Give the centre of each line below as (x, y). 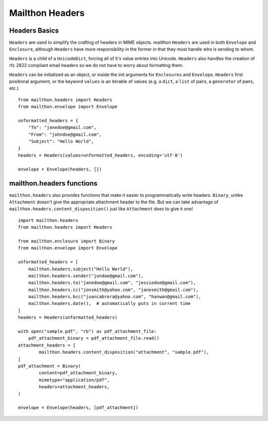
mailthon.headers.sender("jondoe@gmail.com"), (86, 276)
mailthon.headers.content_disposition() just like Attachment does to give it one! (101, 209)
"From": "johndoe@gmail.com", (65, 134)
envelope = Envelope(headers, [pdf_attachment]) (78, 408)
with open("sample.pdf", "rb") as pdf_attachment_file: (87, 331)
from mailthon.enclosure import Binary (67, 241)
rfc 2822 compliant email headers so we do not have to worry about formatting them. (96, 65)
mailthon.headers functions (53, 183)
